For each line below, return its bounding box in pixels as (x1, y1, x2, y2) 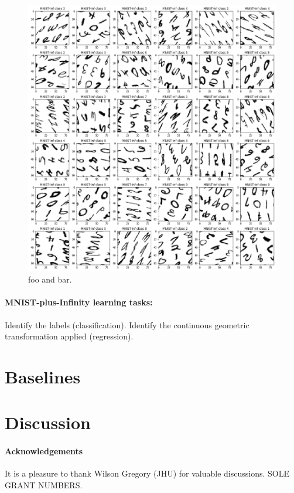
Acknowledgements (5, 445, 83, 457)
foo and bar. (28, 273, 72, 285)
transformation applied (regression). (5, 330, 134, 342)
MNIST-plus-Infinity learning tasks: (5, 296, 153, 308)
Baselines (5, 364, 81, 388)
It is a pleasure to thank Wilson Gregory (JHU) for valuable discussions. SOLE (5, 467, 289, 480)
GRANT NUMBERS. (5, 478, 83, 491)
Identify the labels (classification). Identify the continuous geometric (5, 318, 249, 331)
